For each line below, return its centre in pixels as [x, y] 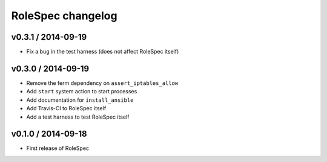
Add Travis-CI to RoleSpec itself [66, 108]
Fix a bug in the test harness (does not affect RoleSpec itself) [103, 52]
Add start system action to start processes [82, 92]
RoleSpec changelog [64, 16]
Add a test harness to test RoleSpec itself [78, 117]
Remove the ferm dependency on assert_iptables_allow [102, 83]
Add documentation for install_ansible [80, 100]
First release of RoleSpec [58, 148]
